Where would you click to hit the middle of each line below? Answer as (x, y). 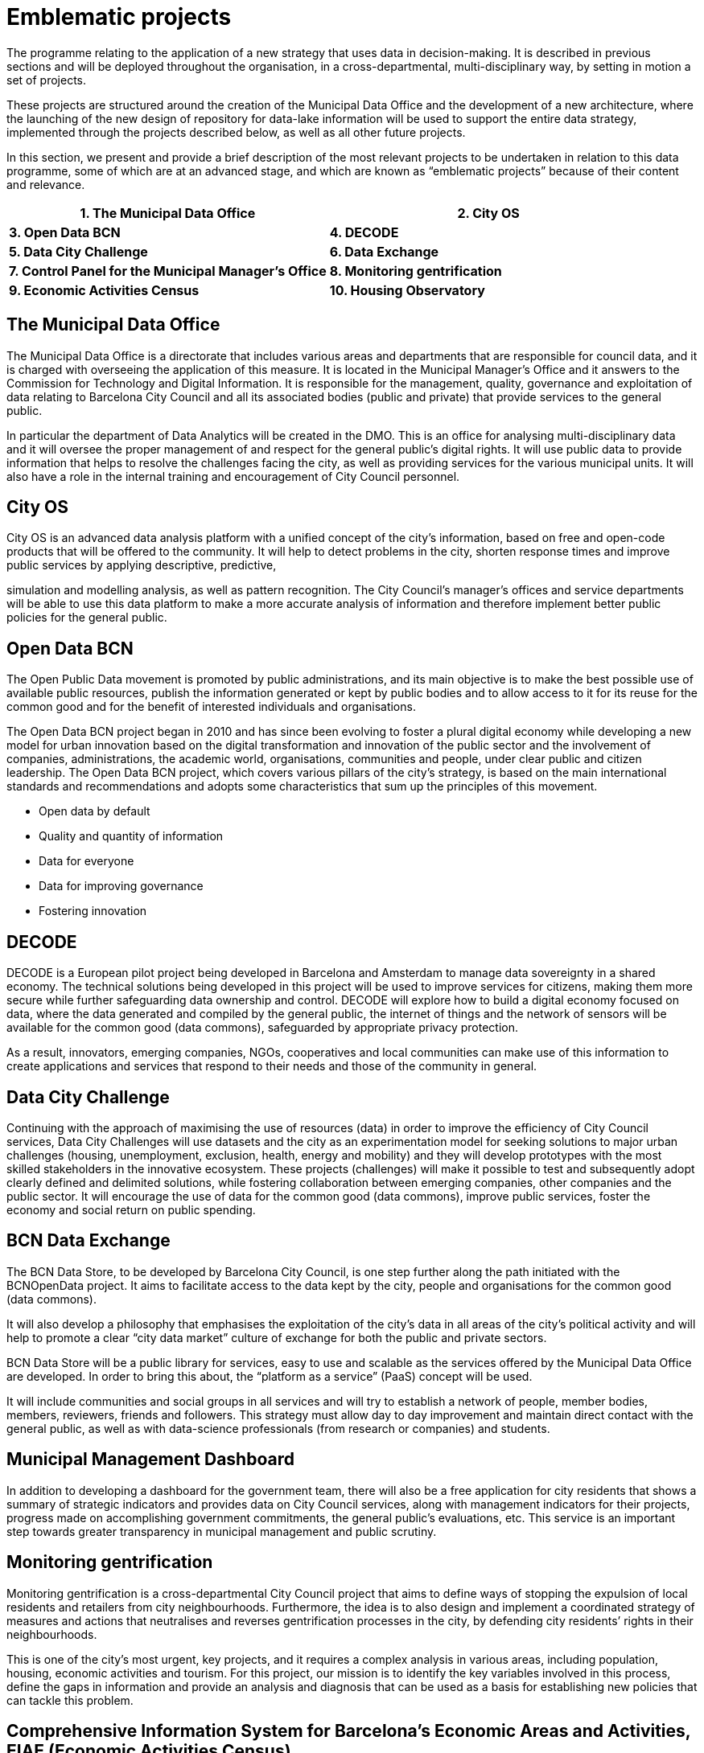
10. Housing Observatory (407, 290)
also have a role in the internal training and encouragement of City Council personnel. (233, 476)
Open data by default (95, 811)
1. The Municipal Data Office (168, 213)
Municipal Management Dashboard (150, 1459)
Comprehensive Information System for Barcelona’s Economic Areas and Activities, (349, 1730)
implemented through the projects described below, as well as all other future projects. (236, 132)
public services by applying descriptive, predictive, (142, 565)
